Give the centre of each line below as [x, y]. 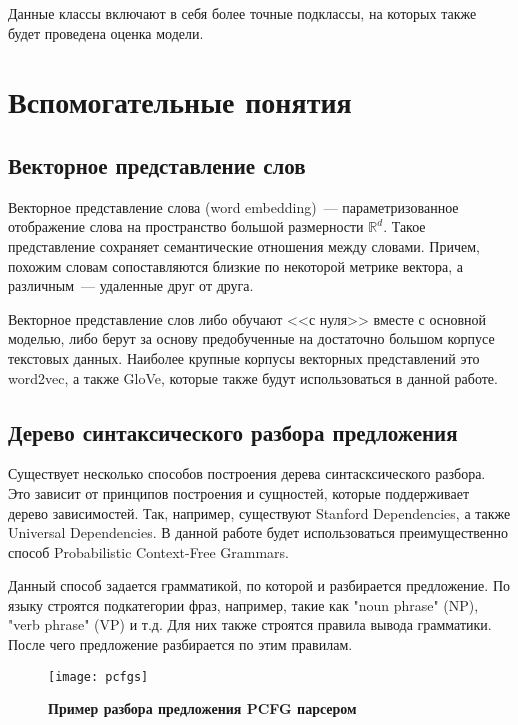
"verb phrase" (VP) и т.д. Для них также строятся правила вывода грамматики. [250, 624]
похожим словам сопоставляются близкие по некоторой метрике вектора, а [236, 265]
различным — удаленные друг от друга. [131, 285]
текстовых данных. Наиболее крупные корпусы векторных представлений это [244, 357]
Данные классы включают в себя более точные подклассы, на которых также [242, 13]
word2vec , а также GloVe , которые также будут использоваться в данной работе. [253, 377]
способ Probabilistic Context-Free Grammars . [148, 551]
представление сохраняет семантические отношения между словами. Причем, [244, 245]
